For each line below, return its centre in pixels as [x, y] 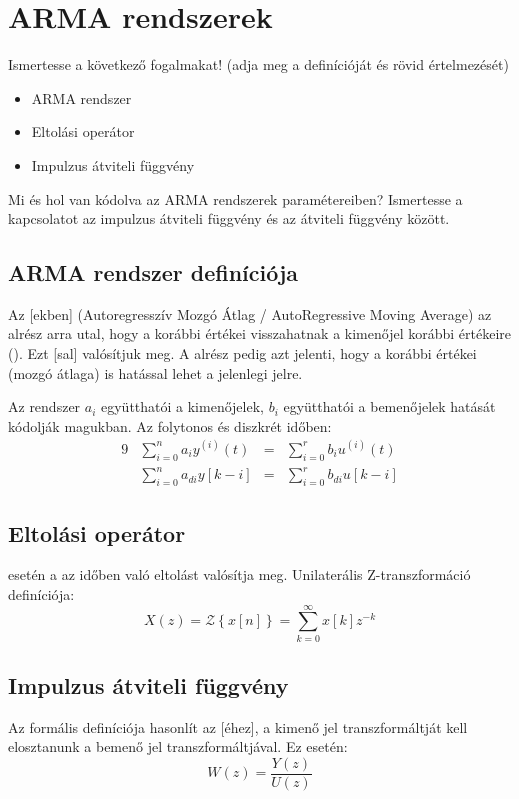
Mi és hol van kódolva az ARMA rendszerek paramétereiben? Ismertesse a [235, 198]
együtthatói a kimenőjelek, [182, 406]
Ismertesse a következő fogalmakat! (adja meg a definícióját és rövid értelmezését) [258, 64]
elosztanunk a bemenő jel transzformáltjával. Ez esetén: [178, 746]
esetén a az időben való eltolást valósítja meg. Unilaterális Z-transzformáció [239, 574]
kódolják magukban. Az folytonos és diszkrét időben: [170, 425]
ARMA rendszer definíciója [153, 272]
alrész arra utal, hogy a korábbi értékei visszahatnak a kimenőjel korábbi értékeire [259, 333]
